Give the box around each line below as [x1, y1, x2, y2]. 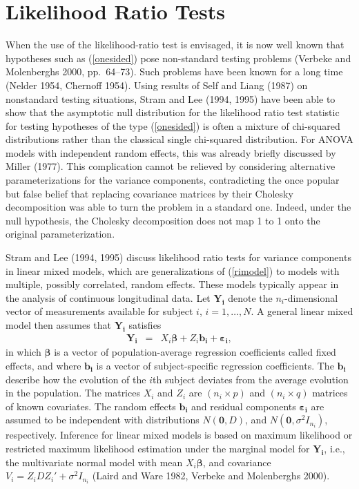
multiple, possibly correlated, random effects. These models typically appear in [6, 277, 339, 291]
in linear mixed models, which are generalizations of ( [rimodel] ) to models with [6, 263, 340, 278]
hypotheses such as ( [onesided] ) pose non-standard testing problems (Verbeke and [6, 50, 351, 65]
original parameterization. [6, 227, 115, 241]
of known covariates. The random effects [6, 399, 176, 413]
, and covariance [202, 454, 271, 469]
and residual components [191, 399, 296, 413]
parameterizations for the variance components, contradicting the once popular [6, 173, 340, 187]
